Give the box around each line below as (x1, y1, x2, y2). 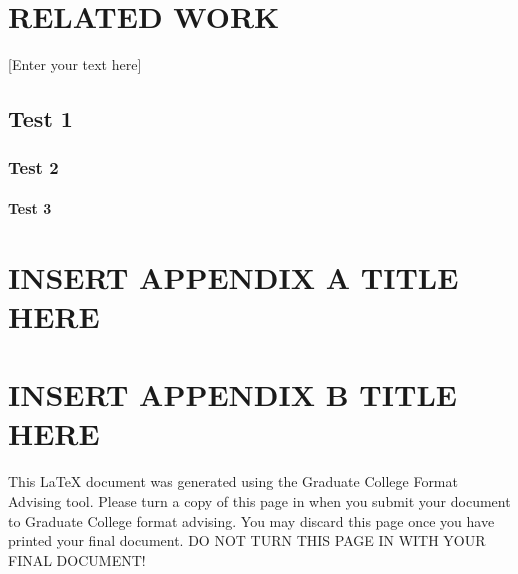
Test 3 (8, 197, 52, 218)
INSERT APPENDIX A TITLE (8, 256, 459, 297)
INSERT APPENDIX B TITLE (8, 374, 457, 415)
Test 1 (8, 103, 73, 134)
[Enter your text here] (8, 54, 142, 75)
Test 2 (8, 155, 59, 180)
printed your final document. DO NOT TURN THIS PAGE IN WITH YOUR (8, 530, 486, 551)
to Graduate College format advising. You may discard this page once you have (8, 510, 495, 531)
